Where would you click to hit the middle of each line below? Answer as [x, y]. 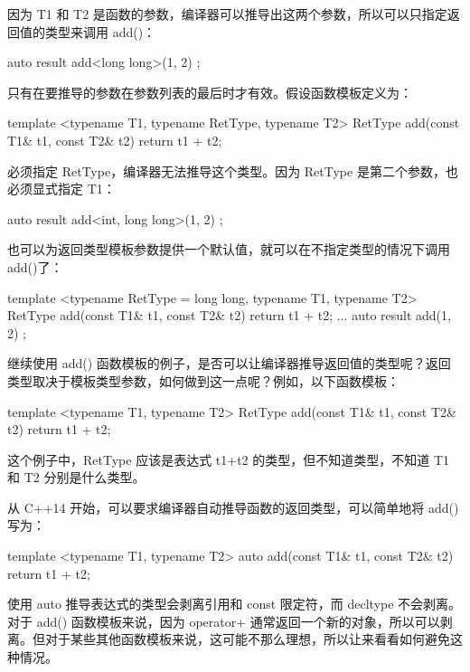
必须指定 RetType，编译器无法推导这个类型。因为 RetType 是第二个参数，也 [233, 170]
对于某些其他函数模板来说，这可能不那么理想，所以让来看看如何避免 [247, 639]
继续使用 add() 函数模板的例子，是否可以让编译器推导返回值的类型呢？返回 [229, 363]
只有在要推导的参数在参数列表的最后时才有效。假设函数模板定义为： [210, 92]
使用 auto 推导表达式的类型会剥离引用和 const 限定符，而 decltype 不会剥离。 [235, 604]
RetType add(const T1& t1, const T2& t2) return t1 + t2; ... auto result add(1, [229, 315]
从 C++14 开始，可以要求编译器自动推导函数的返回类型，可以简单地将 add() [233, 507]
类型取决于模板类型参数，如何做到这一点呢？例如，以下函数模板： [203, 380]
